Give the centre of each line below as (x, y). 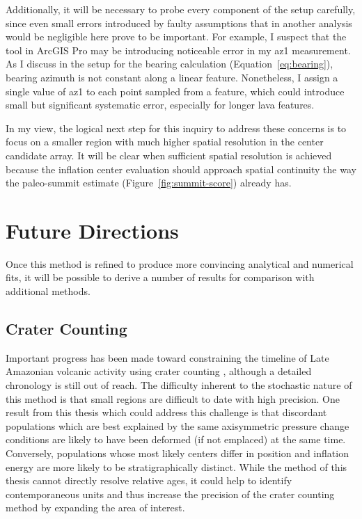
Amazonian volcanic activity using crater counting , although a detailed (159, 371)
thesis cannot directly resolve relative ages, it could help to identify (149, 480)
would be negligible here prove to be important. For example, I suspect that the (176, 37)
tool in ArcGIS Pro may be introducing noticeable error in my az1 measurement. (178, 50)
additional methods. (48, 291)
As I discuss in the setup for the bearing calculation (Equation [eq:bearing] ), (170, 64)
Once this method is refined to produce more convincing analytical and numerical (180, 263)
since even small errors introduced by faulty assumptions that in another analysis (179, 23)
